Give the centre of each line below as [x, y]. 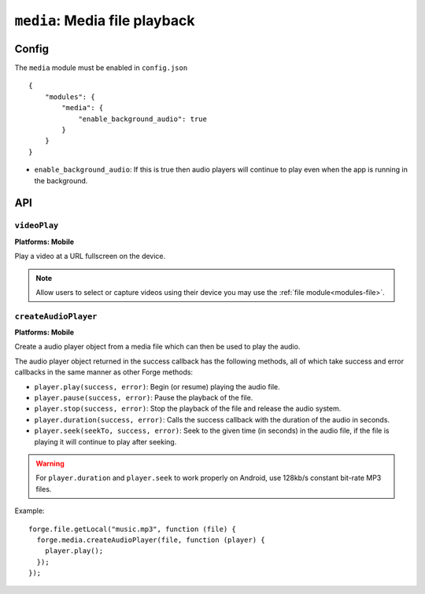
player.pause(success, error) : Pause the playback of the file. [144, 398]
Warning [50, 463]
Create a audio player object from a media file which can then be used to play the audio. [157, 347]
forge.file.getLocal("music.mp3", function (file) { [132, 529]
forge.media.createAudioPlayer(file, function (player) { [151, 540]
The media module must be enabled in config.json [101, 68]
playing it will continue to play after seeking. [105, 441]
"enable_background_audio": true [143, 119]
